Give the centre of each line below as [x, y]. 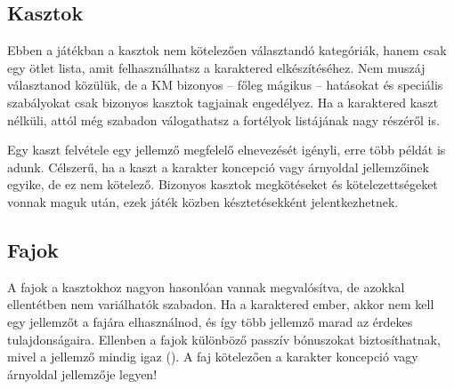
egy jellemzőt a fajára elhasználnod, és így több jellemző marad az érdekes [210, 321]
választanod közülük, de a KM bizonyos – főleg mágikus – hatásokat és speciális [225, 85]
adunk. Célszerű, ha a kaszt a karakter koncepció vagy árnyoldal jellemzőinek [218, 167]
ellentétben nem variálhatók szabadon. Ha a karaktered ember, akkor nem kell [221, 304]
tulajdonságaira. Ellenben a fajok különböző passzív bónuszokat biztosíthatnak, [224, 339]
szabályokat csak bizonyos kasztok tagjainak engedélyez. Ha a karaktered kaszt [223, 102]
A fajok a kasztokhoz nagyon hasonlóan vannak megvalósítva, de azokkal [206, 286]
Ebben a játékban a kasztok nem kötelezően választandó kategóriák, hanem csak [227, 50]
